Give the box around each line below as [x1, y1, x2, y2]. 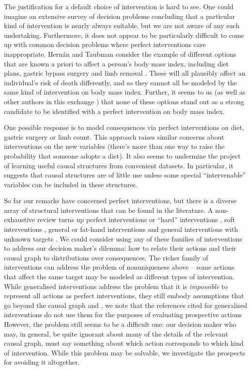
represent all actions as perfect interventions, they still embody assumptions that [4, 290, 244, 301]
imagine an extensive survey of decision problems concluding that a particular [4, 11, 235, 21]
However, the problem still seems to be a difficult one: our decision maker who [4, 319, 236, 329]
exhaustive [4, 214, 35, 225]
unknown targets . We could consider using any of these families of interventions [4, 233, 242, 243]
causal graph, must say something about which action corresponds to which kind [4, 338, 244, 348]
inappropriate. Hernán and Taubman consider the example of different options [4, 48, 236, 59]
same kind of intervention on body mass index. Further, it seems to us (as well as [4, 87, 246, 97]
